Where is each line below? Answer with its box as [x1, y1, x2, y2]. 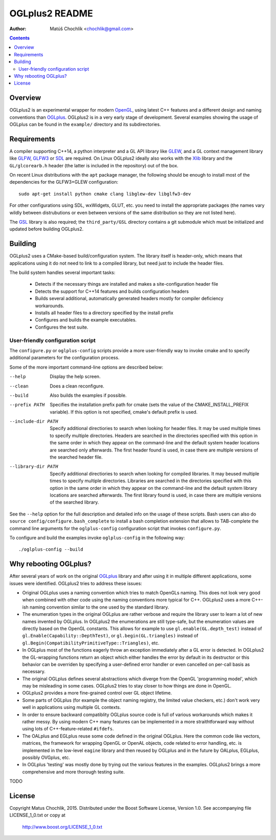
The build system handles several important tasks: [9, 269, 116, 276]
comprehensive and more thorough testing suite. [22, 768, 125, 775]
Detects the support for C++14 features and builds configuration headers [35, 288, 189, 294]
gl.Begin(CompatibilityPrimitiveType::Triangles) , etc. [22, 640, 159, 646]
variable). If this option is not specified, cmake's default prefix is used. [50, 408, 198, 415]
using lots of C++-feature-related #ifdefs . [22, 726, 114, 732]
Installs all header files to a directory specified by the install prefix [35, 310, 174, 316]
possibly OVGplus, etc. [22, 755, 71, 760]
